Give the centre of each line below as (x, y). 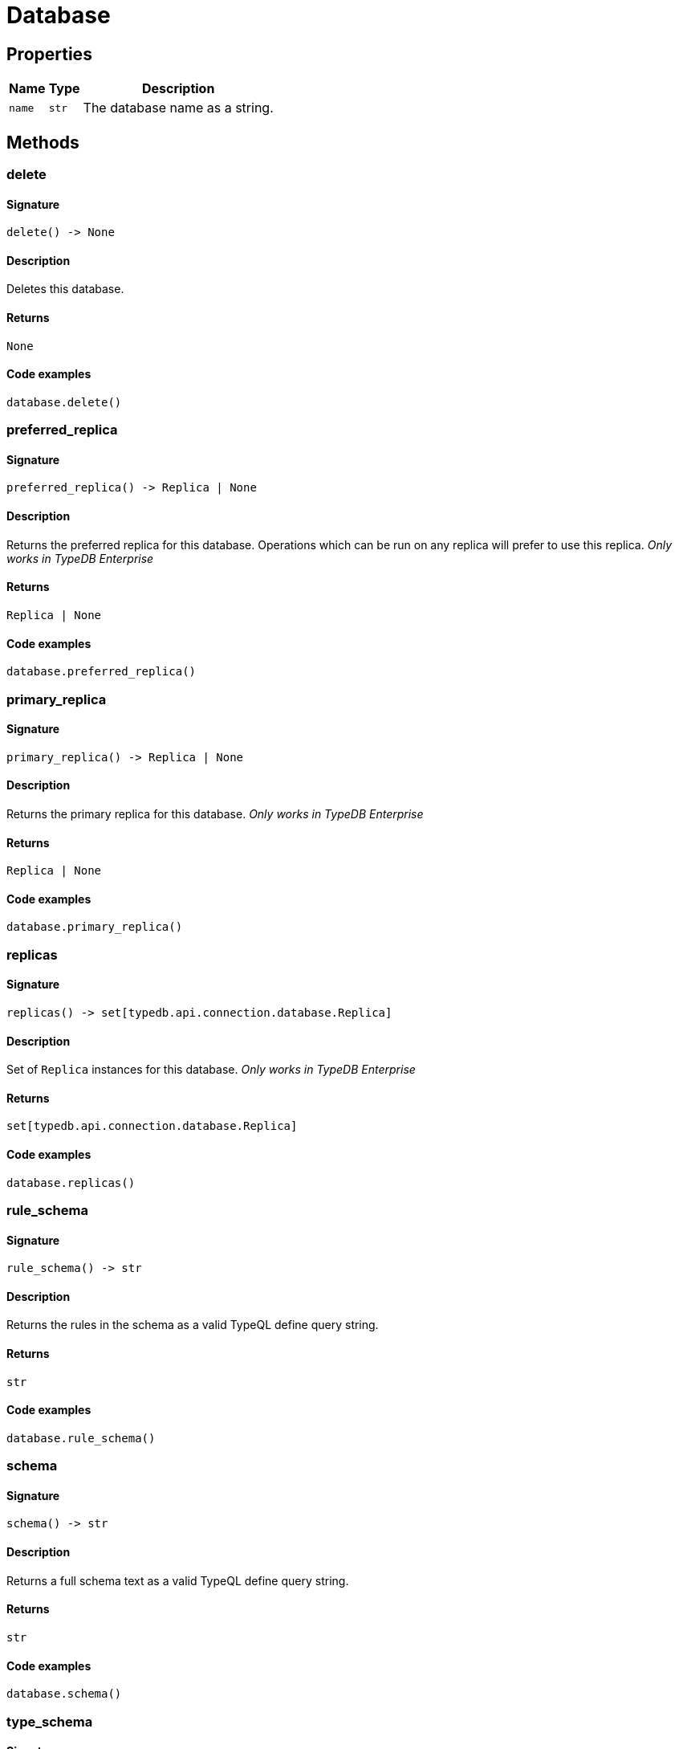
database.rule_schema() (81, 1438)
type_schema (50, 1721)
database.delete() (64, 402)
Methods (43, 142)
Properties (49, 54)
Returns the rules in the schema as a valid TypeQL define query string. (193, 1325)
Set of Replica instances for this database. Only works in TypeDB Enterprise (211, 1070)
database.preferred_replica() (102, 672)
